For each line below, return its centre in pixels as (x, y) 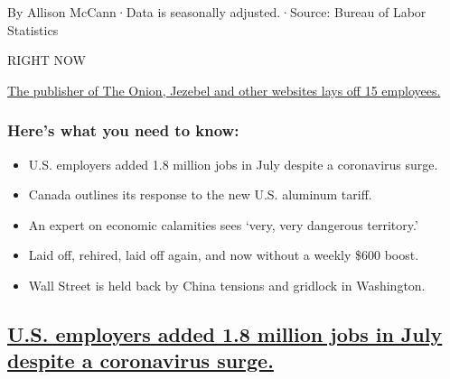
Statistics (33, 29)
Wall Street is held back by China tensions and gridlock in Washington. (227, 285)
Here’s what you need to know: (123, 130)
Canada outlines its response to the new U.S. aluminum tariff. (200, 194)
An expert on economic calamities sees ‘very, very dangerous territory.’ (223, 224)
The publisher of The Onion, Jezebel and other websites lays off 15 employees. (224, 90)
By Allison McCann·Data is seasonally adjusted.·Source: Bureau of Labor (217, 12)
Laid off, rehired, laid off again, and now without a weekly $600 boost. (224, 255)
